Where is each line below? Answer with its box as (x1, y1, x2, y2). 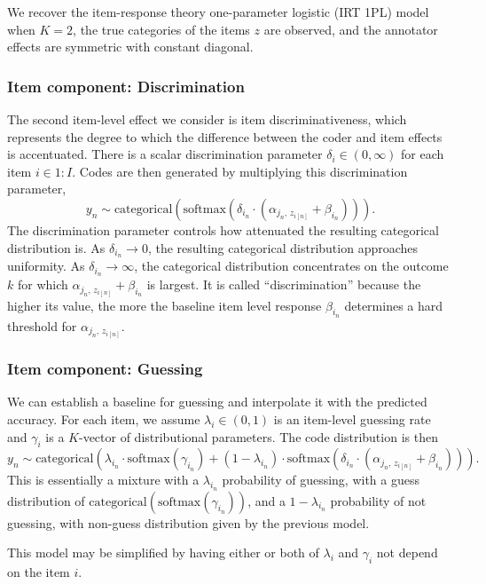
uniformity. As (7, 256, 85, 275)
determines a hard (344, 296, 443, 314)
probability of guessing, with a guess (222, 470, 420, 489)
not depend (376, 543, 438, 562)
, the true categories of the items (73, 20, 250, 38)
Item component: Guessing (7, 358, 203, 380)
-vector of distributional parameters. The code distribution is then (78, 427, 438, 446)
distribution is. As (7, 238, 106, 256)
